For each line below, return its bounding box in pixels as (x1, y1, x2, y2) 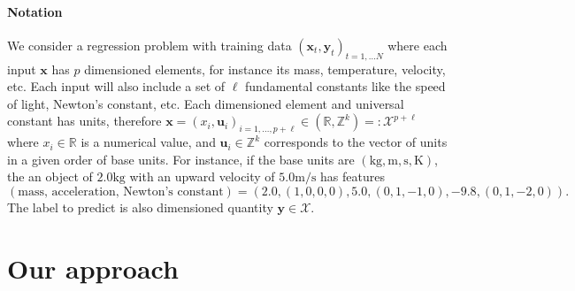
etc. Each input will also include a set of (7, 77, 226, 96)
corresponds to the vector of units (264, 133, 448, 151)
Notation (7, 2, 63, 20)
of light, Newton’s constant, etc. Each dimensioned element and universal (7, 94, 404, 112)
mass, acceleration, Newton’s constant (18, 185, 224, 198)
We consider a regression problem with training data (7, 35, 292, 54)
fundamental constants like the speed (245, 77, 446, 96)
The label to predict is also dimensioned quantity (7, 197, 273, 216)
